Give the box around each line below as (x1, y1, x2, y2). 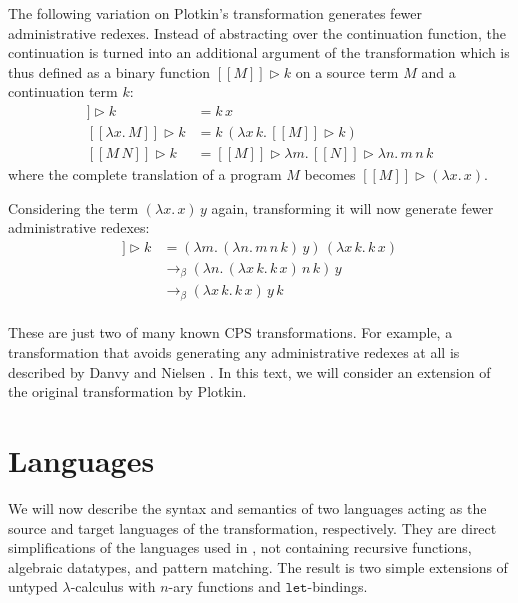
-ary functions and (168, 576, 281, 597)
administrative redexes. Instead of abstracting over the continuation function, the (8, 22, 506, 43)
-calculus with (70, 576, 156, 597)
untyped (8, 576, 58, 597)
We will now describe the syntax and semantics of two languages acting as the (8, 497, 487, 518)
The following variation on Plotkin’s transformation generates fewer (8, 3, 423, 23)
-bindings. (307, 576, 368, 597)
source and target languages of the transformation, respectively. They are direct (8, 517, 497, 538)
